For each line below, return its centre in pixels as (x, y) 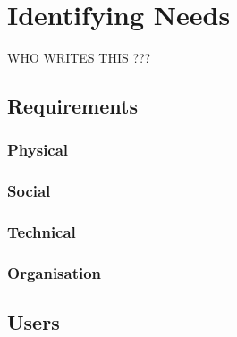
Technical (42, 232)
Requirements (72, 106)
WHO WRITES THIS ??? (79, 58)
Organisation (55, 272)
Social (29, 191)
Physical (38, 150)
